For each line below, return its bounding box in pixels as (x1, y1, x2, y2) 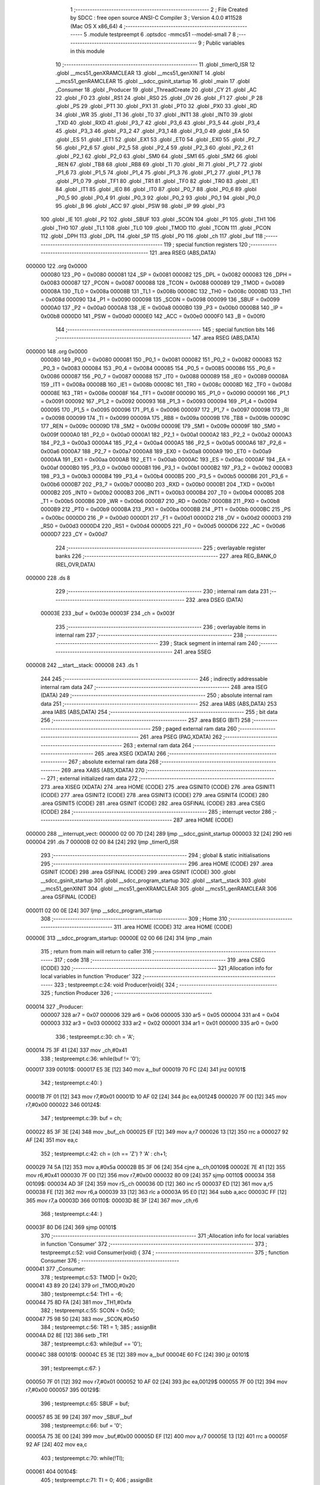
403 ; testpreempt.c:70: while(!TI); (40, 1454, 124, 1461)
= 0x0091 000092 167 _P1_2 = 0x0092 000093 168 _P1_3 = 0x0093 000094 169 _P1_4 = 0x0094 (40, 398, 278, 405)
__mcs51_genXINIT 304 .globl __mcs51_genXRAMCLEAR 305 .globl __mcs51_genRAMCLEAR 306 (40, 885, 277, 892)
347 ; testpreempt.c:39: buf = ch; (40, 1114, 122, 1122)
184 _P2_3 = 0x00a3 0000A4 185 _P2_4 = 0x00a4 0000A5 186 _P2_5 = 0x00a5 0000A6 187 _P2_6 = (40, 440, 287, 447)
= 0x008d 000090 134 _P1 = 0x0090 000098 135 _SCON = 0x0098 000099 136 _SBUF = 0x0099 (40, 296, 280, 303)
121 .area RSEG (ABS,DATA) (149, 249, 216, 256)
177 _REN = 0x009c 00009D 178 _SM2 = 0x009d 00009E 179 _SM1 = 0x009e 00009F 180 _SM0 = (40, 422, 281, 430)
